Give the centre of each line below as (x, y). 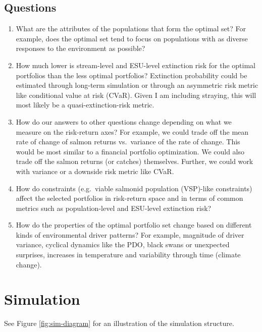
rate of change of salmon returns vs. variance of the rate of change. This (128, 142)
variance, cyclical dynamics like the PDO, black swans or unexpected (123, 244)
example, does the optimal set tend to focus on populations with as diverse (132, 38)
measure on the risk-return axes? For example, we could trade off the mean (132, 131)
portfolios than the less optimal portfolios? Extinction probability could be (132, 75)
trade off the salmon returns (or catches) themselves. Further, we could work (135, 161)
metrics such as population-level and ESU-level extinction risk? (114, 208)
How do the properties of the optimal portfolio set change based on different (134, 225)
